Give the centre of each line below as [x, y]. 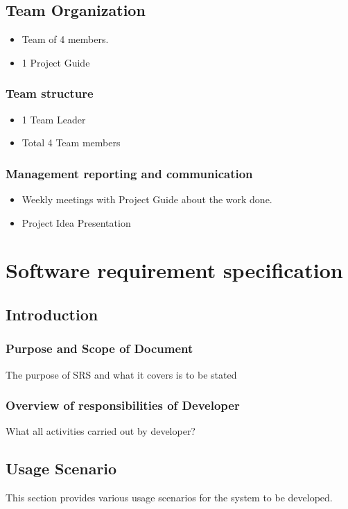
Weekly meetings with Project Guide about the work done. [147, 199]
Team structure [50, 93]
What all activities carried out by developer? [101, 431]
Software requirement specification [174, 270]
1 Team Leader [54, 119]
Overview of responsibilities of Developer [123, 405]
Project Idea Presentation [76, 222]
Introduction [52, 314]
